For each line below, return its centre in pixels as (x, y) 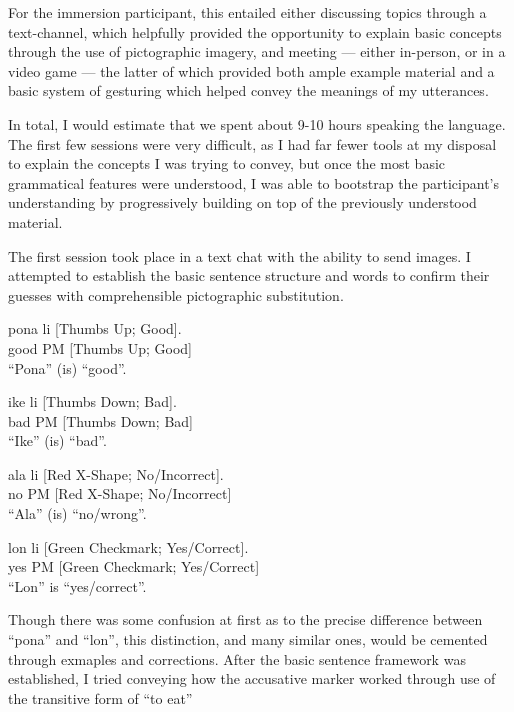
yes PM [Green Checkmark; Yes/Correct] (134, 566)
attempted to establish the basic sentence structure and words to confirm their (249, 275)
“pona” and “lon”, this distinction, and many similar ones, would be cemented (248, 639)
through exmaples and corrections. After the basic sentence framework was (237, 658)
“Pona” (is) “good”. (67, 367)
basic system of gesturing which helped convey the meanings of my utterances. (248, 90)
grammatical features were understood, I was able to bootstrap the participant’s (254, 182)
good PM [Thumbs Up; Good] (100, 347)
